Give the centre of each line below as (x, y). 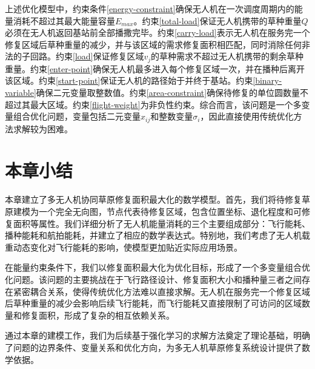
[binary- (267, 80)
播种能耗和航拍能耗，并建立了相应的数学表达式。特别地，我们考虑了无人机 (153, 235)
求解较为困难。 (43, 128)
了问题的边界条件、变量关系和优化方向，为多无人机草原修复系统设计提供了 (153, 347)
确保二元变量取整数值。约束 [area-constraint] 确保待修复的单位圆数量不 (172, 93)
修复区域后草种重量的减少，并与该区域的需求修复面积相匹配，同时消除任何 (153, 44)
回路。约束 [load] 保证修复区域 (87, 56)
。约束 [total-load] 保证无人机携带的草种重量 (217, 20)
